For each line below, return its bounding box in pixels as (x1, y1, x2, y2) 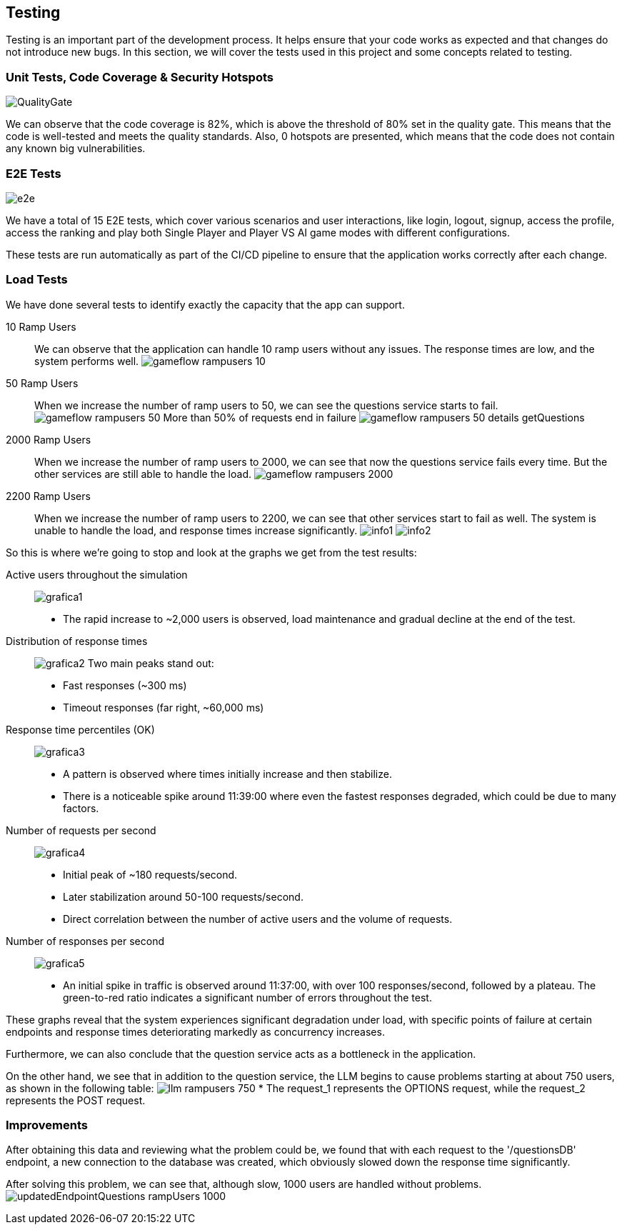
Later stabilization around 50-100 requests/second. (63, 890, 304, 903)
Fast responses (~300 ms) (63, 679, 187, 691)
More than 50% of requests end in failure (163, 411, 356, 424)
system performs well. (34, 354, 139, 367)
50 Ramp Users (6, 376, 79, 389)
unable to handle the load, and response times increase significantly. (34, 524, 358, 536)
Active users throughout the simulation (6, 568, 188, 581)
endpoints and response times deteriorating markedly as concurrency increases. (6, 1025, 385, 1038)
